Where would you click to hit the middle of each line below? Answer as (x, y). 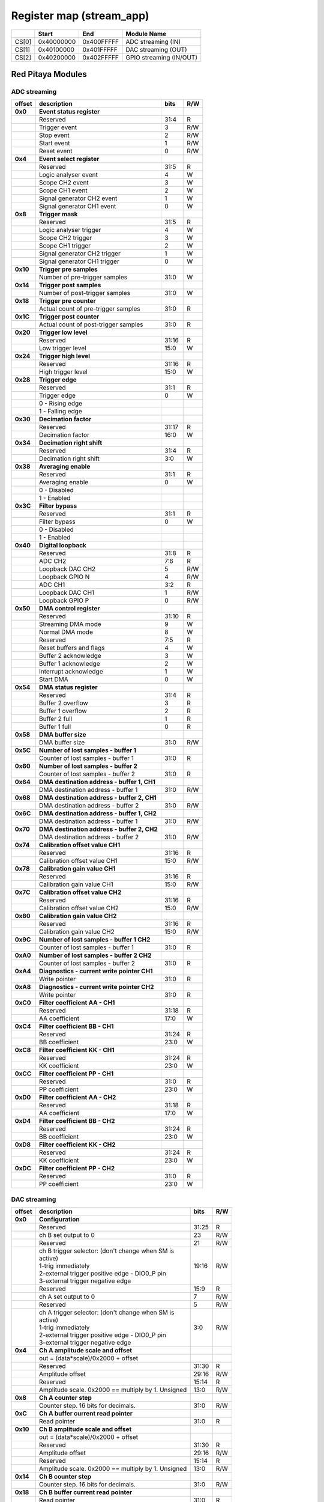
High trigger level (64, 372)
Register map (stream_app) (80, 16)
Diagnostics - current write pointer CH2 (97, 987)
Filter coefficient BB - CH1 (76, 1026)
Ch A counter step (66, 1398)
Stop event (55, 135)
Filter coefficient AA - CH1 (77, 1003)
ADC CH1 (52, 585)
